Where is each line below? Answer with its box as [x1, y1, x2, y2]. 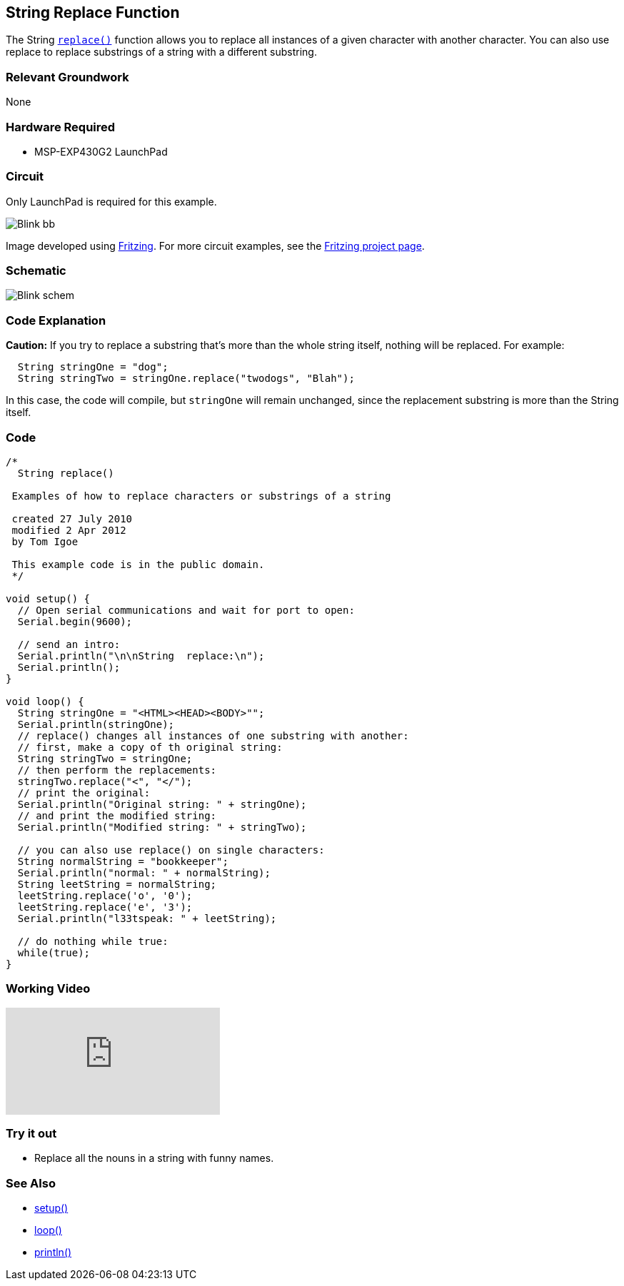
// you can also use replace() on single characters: [17, 844, 325, 856]
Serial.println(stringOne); [17, 718, 175, 730]
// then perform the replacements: [17, 764, 217, 776]
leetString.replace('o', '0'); [17, 889, 193, 901]
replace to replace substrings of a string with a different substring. [6, 46, 317, 59]
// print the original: [17, 786, 151, 799]
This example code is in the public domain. [11, 558, 265, 570]
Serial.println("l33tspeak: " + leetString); [17, 912, 277, 924]
